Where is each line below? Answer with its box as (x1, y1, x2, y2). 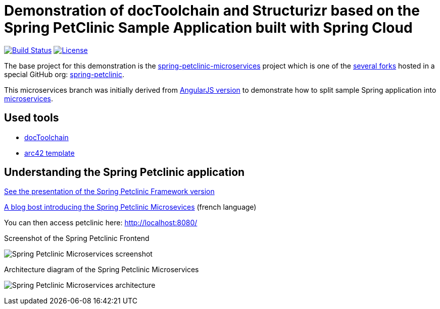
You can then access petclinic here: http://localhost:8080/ (4, 218, 198, 227)
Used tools (4, 111, 59, 125)
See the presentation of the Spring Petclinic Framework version (4, 187, 215, 196)
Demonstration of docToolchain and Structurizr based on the (4, 2, 420, 19)
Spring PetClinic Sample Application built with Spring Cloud (4, 19, 413, 36)
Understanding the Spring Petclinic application (4, 166, 245, 179)
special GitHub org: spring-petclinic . (4, 70, 125, 79)
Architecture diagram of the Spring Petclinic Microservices (4, 265, 199, 274)
